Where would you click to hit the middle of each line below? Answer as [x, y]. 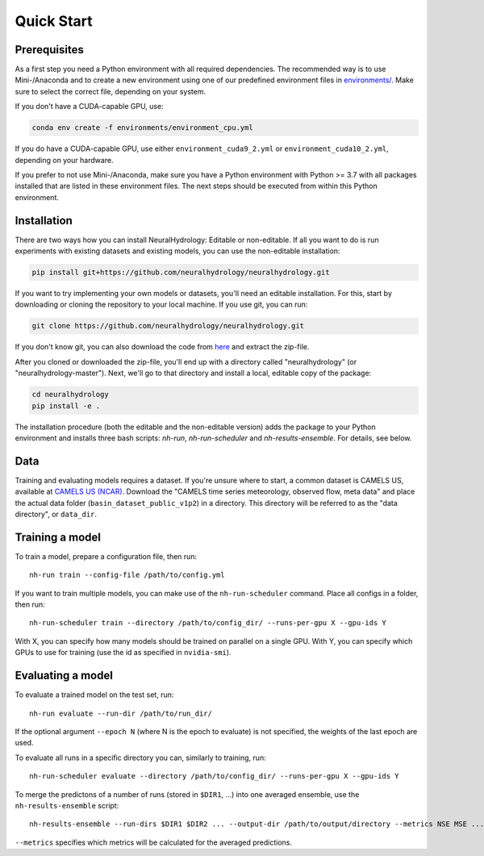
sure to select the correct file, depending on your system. [110, 91]
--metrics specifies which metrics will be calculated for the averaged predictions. [154, 842]
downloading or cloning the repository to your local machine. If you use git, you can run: [161, 305]
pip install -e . [66, 406]
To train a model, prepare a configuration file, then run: [106, 556]
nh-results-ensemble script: [67, 805]
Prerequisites [49, 50]
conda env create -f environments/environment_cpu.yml [142, 128]
